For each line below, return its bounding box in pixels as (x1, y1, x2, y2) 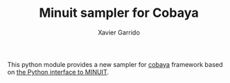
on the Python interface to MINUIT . (7, 68, 110, 76)
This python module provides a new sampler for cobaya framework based (7, 60, 223, 68)
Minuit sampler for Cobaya (38, 5, 200, 21)
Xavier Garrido (98, 28, 140, 37)
